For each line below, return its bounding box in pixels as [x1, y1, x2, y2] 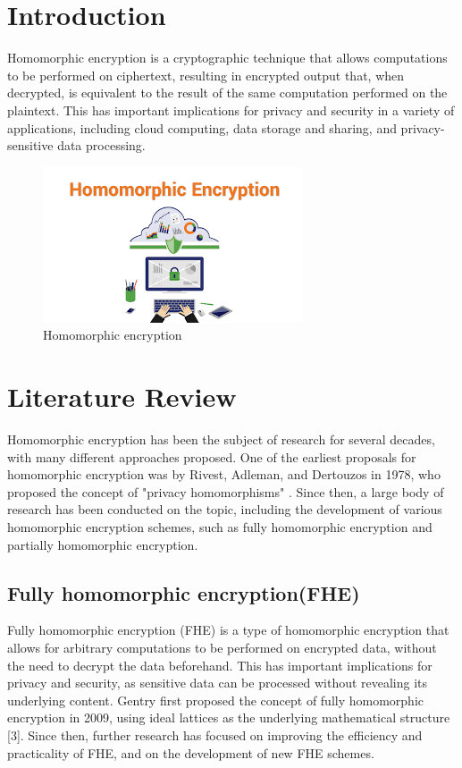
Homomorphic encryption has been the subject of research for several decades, [7, 430, 435, 448]
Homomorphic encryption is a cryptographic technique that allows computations [7, 48, 448, 67]
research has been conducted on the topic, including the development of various [7, 500, 442, 519]
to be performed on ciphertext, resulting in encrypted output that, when [7, 65, 405, 84]
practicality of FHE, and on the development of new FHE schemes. [7, 743, 374, 762]
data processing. [57, 136, 146, 155]
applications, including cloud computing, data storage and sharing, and [7, 118, 397, 137]
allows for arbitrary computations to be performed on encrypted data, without [7, 637, 437, 656]
